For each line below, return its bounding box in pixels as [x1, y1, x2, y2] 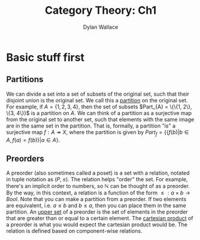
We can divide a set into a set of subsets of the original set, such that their [6, 90, 190, 98]
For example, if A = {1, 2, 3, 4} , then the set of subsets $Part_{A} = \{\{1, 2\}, [6, 103, 193, 110]
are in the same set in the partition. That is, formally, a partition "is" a [6, 122, 175, 129]
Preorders [6, 153, 45, 163]
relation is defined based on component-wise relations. [6, 227, 143, 235]
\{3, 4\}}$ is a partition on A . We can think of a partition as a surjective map [6, 109, 192, 117]
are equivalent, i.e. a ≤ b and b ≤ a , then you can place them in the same [6, 202, 187, 209]
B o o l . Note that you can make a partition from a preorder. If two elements [6, 196, 187, 203]
